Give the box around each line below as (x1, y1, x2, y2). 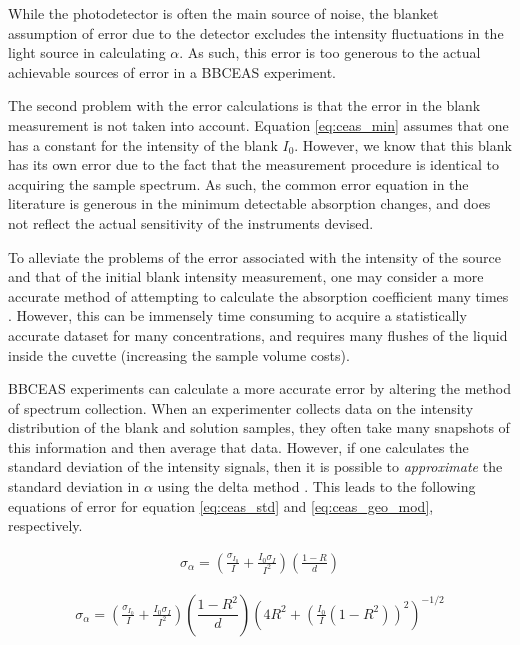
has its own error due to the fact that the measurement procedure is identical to (8, 154, 499, 175)
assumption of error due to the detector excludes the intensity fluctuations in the (8, 22, 504, 43)
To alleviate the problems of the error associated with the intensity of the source (8, 246, 501, 267)
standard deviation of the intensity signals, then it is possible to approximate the (8, 456, 503, 477)
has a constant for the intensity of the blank (8, 134, 278, 155)
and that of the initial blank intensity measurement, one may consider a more (8, 266, 484, 287)
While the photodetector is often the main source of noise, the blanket (8, 3, 439, 23)
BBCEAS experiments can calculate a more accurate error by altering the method (8, 378, 511, 399)
